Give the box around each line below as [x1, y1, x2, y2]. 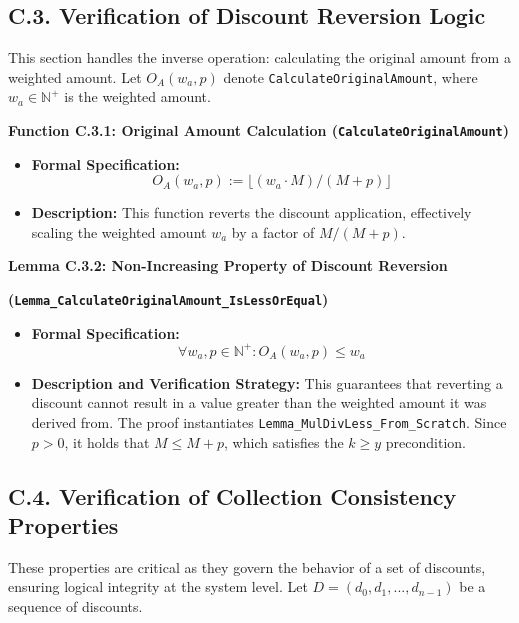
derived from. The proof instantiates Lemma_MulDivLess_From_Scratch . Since [31, 412, 507, 433]
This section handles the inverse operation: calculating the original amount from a [8, 47, 511, 68]
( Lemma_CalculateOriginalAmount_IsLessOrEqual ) [8, 289, 329, 310]
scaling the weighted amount [31, 221, 207, 242]
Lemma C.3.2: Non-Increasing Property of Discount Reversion [8, 255, 448, 276]
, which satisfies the [224, 431, 344, 452]
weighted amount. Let [8, 66, 142, 87]
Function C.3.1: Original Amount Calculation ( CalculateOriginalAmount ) [8, 120, 509, 141]
